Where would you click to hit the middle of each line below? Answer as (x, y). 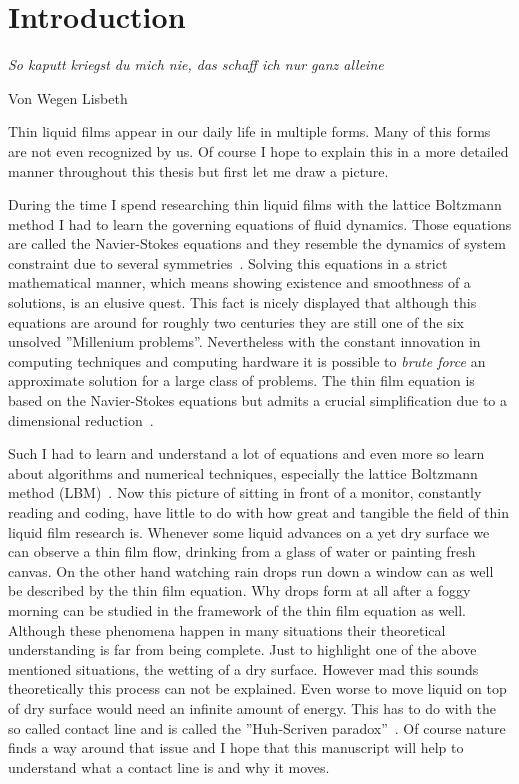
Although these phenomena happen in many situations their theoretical (227, 629)
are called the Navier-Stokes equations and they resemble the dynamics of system (257, 243)
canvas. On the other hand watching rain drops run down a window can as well (251, 570)
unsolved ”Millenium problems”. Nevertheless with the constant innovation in (244, 341)
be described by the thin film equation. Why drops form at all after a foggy (239, 590)
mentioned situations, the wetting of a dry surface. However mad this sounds (243, 668)
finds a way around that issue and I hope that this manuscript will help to (236, 747)
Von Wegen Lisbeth (68, 97)
